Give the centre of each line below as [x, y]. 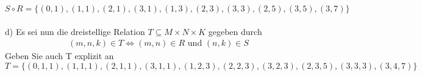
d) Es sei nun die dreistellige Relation [75, 31]
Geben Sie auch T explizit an [59, 56]
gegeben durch [235, 31]
